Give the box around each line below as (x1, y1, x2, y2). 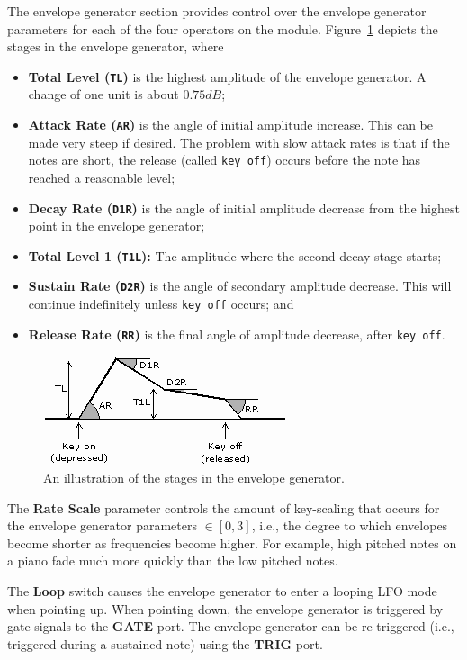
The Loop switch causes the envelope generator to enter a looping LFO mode (7, 581, 437, 600)
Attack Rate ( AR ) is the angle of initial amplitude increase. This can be (28, 115, 434, 134)
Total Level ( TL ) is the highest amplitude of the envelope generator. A (28, 67, 427, 86)
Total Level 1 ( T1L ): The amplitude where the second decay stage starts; (28, 246, 442, 265)
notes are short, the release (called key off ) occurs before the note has (28, 150, 421, 169)
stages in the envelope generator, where (7, 37, 224, 56)
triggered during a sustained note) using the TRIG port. (7, 634, 323, 653)
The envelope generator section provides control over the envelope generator (7, 2, 427, 20)
